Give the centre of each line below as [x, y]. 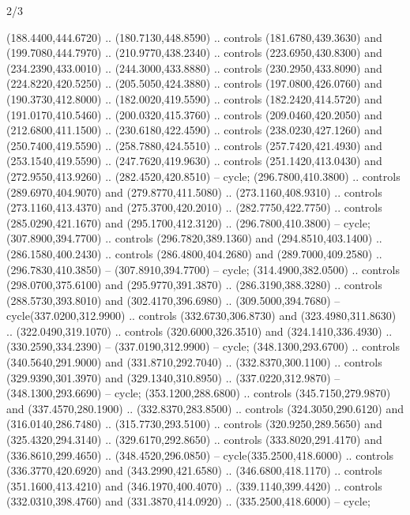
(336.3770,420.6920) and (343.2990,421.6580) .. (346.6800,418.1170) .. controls [194, 470]
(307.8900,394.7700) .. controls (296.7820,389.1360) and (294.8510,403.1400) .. [194, 238]
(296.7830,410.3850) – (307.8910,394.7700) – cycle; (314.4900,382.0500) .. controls [203, 269]
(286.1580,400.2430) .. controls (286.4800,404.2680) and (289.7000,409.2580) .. [194, 253]
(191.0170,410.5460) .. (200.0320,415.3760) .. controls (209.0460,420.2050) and [194, 114]
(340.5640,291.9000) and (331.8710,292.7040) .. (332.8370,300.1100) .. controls [194, 362]
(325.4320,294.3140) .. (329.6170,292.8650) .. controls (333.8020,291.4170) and [194, 440]
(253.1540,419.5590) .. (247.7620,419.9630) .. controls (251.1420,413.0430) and [194, 161]
